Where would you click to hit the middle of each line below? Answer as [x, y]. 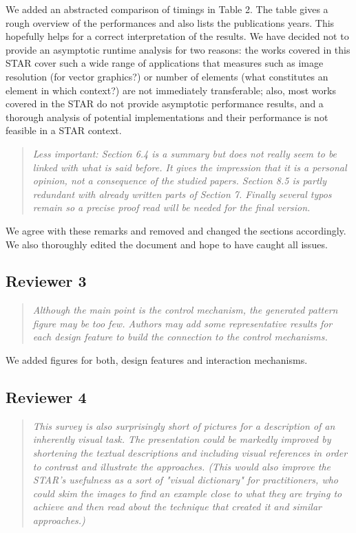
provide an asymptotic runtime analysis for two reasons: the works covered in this [178, 49]
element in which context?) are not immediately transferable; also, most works [171, 90]
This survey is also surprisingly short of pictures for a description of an [184, 425]
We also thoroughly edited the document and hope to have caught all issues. [167, 244]
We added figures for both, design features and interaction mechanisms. [157, 360]
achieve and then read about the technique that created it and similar [177, 507]
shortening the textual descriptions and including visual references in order [190, 453]
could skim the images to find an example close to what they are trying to [187, 493]
